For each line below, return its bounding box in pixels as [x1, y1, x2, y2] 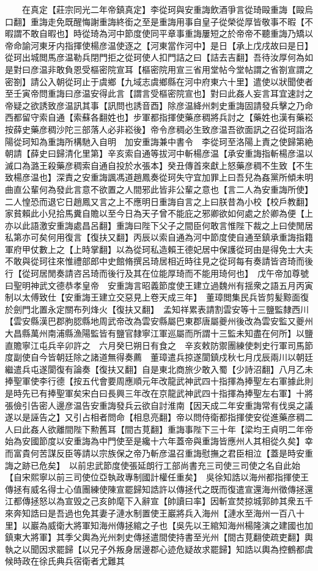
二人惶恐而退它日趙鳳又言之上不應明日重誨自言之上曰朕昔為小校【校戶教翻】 [5, 195, 313, 207]
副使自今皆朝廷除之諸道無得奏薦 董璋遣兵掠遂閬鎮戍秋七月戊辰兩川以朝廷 [13, 351, 313, 364]
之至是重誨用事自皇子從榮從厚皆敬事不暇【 [133, 15, 305, 28]
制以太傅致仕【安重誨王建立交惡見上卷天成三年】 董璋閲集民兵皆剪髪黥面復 [5, 291, 309, 304]
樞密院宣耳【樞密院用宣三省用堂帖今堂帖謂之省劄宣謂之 [90, 62, 313, 75]
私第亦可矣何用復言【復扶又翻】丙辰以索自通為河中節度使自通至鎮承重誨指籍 [5, 231, 313, 244]
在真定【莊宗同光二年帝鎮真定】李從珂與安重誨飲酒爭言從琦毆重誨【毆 [21, 3, 305, 15]
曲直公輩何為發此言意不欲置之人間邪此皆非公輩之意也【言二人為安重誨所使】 [5, 182, 313, 195]
